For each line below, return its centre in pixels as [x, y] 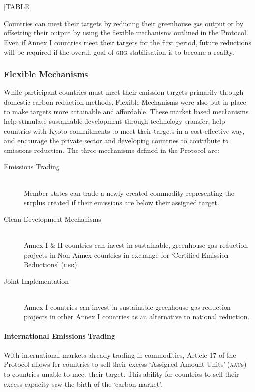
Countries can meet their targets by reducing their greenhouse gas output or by [124, 23]
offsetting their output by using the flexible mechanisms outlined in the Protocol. [126, 33]
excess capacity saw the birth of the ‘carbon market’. [83, 383]
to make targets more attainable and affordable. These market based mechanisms [126, 111]
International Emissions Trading [60, 336]
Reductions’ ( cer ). [51, 264]
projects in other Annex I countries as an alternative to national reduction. [137, 317]
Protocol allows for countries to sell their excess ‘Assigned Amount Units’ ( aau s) [125, 364]
